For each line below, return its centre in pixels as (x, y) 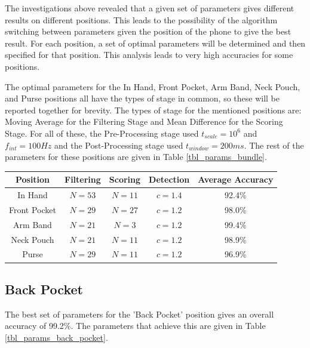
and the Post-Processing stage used (119, 145)
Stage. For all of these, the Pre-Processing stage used (102, 133)
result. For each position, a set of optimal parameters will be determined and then (155, 43)
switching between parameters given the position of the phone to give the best (148, 31)
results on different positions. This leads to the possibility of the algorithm (141, 19)
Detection (169, 179)
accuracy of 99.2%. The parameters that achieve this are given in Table (135, 326)
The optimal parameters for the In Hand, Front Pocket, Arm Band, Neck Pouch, (153, 86)
